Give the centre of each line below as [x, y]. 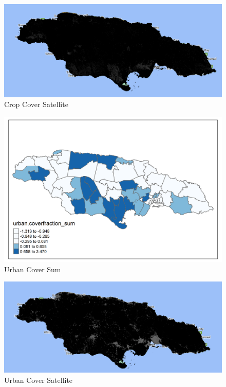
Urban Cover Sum [33, 269]
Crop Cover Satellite [36, 104]
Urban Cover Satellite [39, 380]
